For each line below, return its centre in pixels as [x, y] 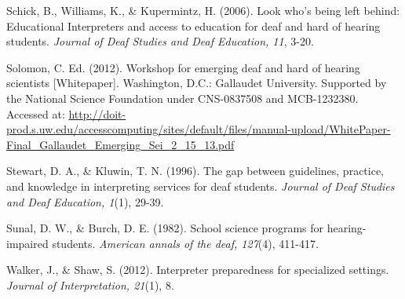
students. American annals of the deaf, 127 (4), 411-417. [185, 243]
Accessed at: [36, 113]
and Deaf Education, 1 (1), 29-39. [85, 201]
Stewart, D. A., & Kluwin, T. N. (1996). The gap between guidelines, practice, [195, 171]
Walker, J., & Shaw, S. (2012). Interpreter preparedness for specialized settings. [198, 270]
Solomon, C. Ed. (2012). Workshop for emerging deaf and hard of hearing [183, 67]
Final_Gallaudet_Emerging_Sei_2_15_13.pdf [120, 144]
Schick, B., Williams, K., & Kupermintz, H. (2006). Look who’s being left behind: [203, 10]
